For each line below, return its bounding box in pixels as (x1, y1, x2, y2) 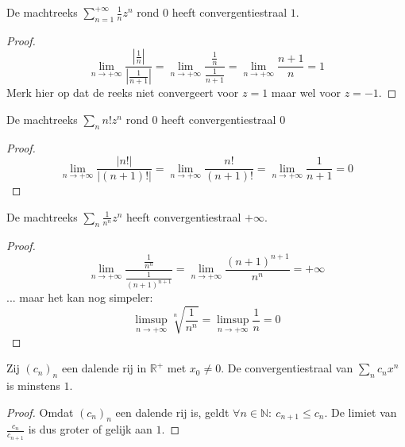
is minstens (6, 376, 60, 393)
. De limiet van (324, 403, 397, 420)
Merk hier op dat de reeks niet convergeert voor (6, 84, 239, 101)
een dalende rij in (61, 360, 147, 376)
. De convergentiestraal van (221, 360, 353, 376)
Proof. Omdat (6, 403, 74, 420)
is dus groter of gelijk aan (28, 421, 152, 437)
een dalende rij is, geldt (115, 403, 229, 420)
